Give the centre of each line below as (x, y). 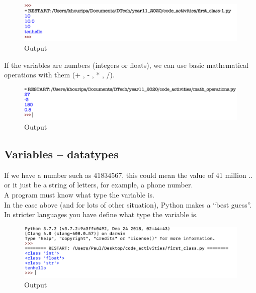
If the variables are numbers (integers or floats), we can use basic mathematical (126, 65)
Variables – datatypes (61, 154)
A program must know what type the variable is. (79, 195)
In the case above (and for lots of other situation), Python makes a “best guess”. (128, 204)
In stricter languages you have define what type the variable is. (101, 214)
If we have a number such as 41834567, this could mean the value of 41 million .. (129, 175)
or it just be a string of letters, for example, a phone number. (99, 185)
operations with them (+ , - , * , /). (59, 75)
